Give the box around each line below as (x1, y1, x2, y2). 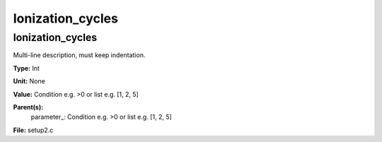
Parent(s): (13, 102, 44, 111)
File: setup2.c (13, 126, 54, 134)
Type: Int (13, 64, 40, 72)
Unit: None (13, 77, 45, 85)
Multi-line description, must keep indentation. (13, 51, 146, 59)
